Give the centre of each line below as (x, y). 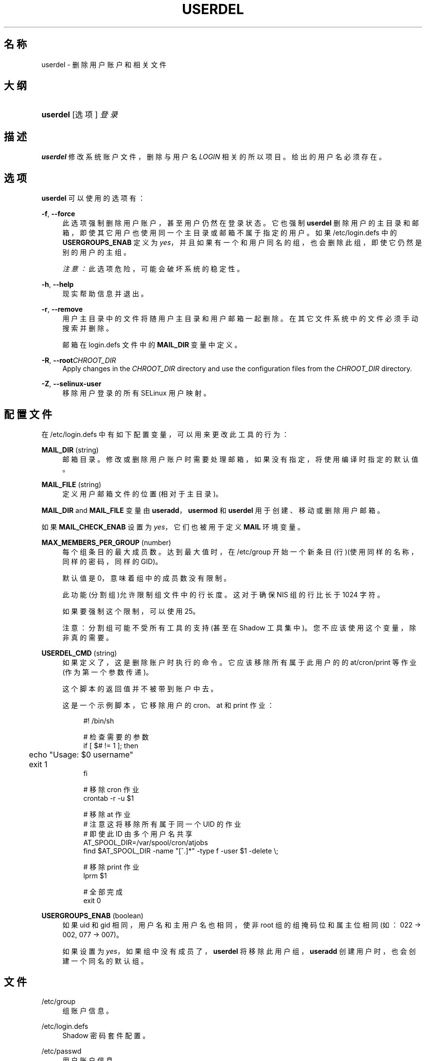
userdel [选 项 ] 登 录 (80, 115)
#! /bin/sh (99, 720)
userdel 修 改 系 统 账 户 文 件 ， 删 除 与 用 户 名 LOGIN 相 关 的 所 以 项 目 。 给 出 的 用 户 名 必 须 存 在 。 (214, 157)
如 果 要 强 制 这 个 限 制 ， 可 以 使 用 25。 (131, 611)
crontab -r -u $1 (109, 798)
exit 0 (92, 900)
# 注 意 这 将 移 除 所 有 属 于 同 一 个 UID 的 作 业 (162, 824)
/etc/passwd (62, 1051)
